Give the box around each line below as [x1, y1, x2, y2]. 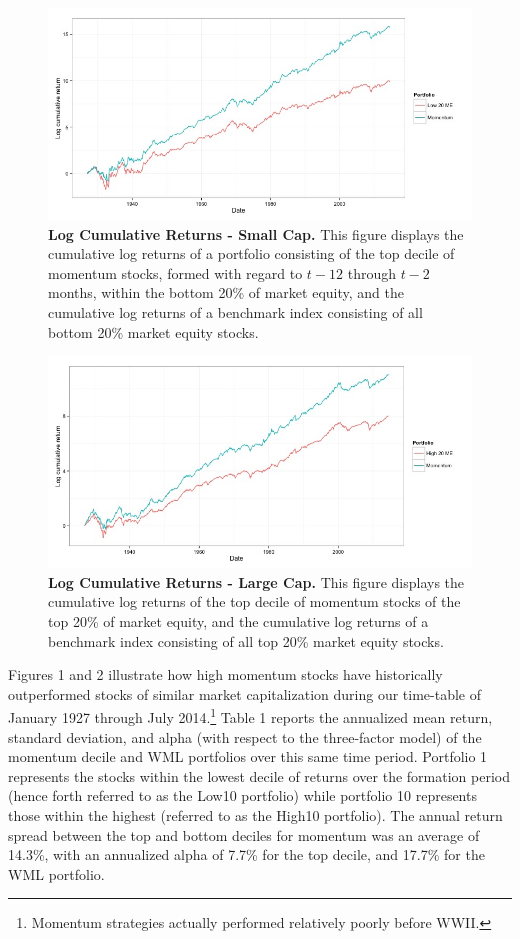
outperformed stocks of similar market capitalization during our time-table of [8, 683, 481, 704]
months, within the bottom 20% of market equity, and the [48, 282, 404, 303]
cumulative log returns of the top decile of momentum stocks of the [48, 591, 461, 612]
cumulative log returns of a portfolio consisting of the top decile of [48, 243, 455, 264]
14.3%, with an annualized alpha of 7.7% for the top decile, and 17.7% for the [8, 844, 485, 865]
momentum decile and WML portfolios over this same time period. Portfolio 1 [8, 746, 488, 767]
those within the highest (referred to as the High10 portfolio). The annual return [8, 804, 503, 825]
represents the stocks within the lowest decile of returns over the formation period [8, 765, 510, 786]
